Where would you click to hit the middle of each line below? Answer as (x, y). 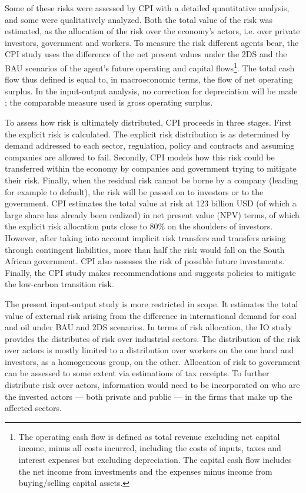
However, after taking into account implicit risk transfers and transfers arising (145, 237)
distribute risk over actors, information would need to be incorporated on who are (152, 385)
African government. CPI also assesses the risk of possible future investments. (145, 261)
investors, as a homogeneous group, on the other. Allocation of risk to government (153, 361)
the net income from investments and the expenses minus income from (145, 471)
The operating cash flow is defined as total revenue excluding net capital (149, 436)
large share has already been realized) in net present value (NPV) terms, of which (152, 214)
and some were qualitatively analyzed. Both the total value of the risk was (139, 19)
